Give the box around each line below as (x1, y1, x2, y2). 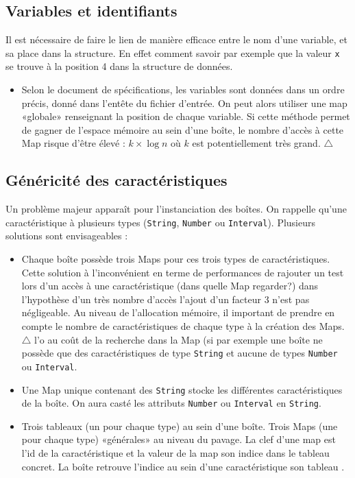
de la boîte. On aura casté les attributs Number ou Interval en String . (21, 396, 321, 410)
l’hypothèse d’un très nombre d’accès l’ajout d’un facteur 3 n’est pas (21, 291, 310, 306)
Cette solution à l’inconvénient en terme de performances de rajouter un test (21, 265, 344, 279)
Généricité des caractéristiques (5, 169, 228, 191)
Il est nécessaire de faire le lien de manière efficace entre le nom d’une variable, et (5, 32, 347, 47)
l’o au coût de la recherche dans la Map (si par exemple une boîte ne (34, 332, 323, 346)
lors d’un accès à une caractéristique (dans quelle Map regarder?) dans (21, 278, 319, 293)
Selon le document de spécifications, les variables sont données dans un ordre (21, 82, 345, 97)
